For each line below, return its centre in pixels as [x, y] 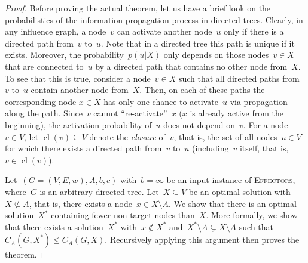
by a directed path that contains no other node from [191, 66]
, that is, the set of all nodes [225, 136]
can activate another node [164, 31]
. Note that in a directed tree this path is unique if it [198, 43]
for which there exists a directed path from [83, 148]
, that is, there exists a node [80, 203]
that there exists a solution [54, 226]
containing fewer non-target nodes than [123, 215]
